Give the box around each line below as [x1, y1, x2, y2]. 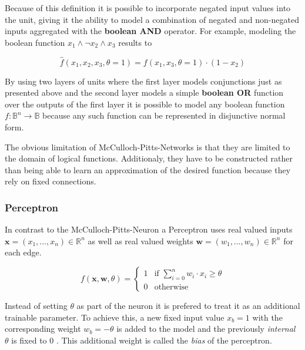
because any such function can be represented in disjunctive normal [42, 109, 286, 122]
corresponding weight [5, 322, 81, 335]
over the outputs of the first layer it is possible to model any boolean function [5, 97, 285, 110]
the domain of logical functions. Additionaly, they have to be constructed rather [5, 152, 293, 164]
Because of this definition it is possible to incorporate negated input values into [5, 2, 291, 14]
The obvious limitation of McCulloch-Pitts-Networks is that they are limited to [5, 140, 290, 153]
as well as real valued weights [88, 234, 193, 247]
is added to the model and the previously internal [116, 322, 296, 335]
